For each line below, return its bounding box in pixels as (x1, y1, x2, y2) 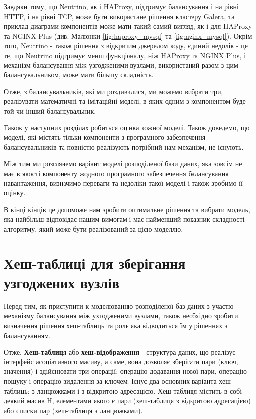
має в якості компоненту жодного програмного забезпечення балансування (4, 168, 229, 178)
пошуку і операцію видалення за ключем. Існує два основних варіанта (4, 375, 217, 386)
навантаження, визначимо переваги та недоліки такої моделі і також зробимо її (4, 178, 243, 188)
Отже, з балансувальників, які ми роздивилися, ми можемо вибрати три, (4, 86, 223, 96)
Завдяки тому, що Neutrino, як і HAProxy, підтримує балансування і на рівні (4, 1, 239, 11)
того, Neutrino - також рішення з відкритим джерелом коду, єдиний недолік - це (4, 40, 248, 51)
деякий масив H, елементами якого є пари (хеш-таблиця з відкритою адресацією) (4, 395, 251, 406)
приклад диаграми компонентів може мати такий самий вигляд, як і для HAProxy (4, 21, 252, 31)
